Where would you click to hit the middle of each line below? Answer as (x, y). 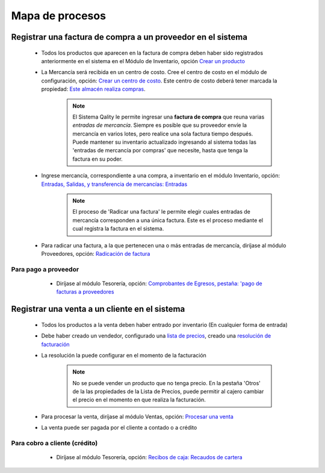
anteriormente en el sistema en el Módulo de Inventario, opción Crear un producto (143, 61)
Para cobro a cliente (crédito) (54, 444)
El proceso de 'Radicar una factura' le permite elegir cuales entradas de (162, 212)
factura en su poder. (97, 159)
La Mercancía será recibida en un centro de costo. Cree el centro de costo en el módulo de (154, 72)
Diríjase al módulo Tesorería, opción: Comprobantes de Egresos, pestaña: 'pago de (159, 283)
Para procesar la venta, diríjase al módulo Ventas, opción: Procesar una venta (138, 416)
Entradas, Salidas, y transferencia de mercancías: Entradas (114, 184)
